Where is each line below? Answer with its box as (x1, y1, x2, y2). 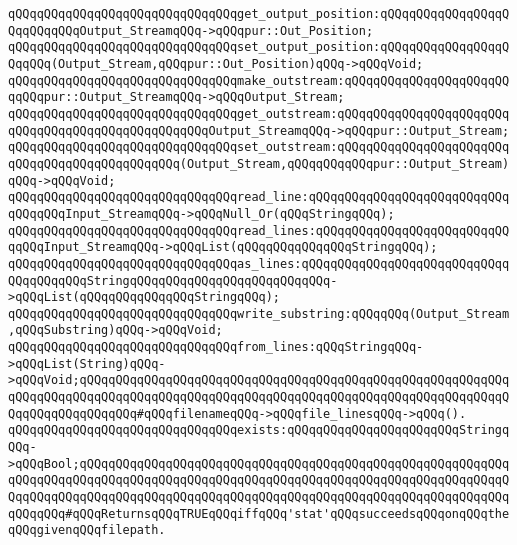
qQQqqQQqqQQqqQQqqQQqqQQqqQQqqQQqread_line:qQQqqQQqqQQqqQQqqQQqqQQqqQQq (8, 190, 510, 205)
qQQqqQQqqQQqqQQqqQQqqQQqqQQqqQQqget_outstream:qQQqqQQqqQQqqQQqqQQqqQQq (8, 106, 510, 121)
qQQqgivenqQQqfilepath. (8, 523, 166, 538)
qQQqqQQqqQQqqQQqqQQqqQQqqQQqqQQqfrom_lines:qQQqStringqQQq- (8, 340, 424, 355)
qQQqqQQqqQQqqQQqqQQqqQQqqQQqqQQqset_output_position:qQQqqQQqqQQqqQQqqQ (8, 40, 510, 55)
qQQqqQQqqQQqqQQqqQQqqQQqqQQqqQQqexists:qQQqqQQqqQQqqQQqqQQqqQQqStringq (8, 423, 510, 438)
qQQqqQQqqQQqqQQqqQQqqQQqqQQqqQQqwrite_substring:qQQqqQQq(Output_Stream (8, 306, 510, 321)
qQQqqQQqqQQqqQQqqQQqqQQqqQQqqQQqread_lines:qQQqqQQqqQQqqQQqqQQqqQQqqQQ (8, 223, 510, 238)
